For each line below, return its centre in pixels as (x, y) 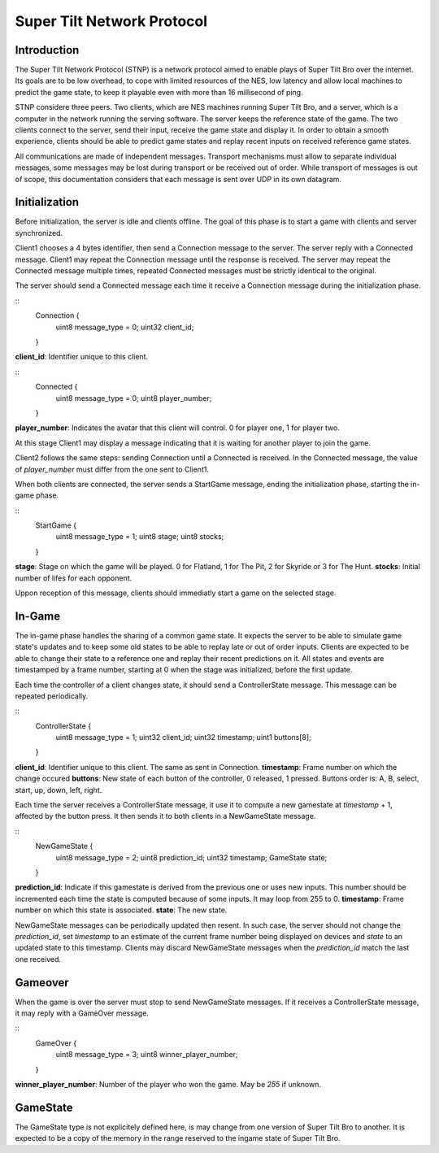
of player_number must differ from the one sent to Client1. (112, 469)
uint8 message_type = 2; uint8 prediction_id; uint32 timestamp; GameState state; (191, 857)
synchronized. (39, 233)
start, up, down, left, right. (59, 790)
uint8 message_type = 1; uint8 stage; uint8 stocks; (140, 537)
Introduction (47, 50)
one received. (38, 959)
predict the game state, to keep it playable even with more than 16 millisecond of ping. (159, 92)
